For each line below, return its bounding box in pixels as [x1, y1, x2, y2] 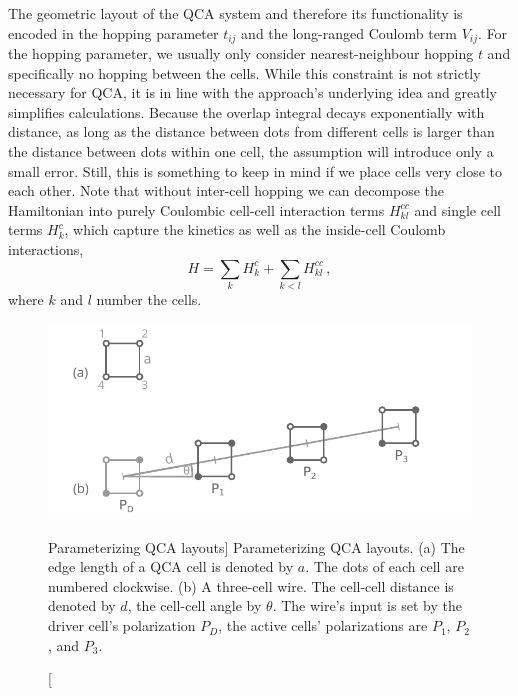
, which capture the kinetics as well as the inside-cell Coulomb [64, 219, 446, 240]
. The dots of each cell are [305, 556, 464, 577]
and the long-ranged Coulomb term [241, 22, 458, 43]
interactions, [8, 238, 84, 259]
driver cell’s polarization [48, 615, 196, 636]
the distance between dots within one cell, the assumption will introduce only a [8, 141, 494, 162]
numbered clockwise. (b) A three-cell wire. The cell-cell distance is [48, 575, 454, 596]
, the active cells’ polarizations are [218, 615, 428, 636]
